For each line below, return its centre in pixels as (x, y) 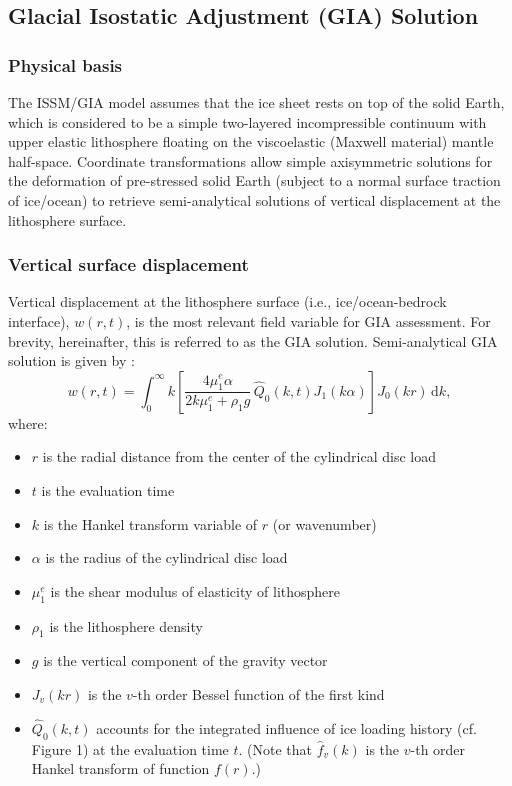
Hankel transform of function (120, 768)
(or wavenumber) (324, 523)
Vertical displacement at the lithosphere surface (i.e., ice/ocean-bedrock (227, 301)
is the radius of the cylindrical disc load (166, 557)
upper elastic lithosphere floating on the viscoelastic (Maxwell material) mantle (251, 141)
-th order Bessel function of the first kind (258, 693)
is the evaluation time (108, 489)
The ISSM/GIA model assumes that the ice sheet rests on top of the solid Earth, (256, 102)
